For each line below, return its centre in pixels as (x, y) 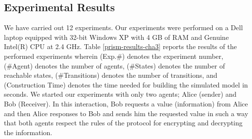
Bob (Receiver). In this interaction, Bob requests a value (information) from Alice (126, 103)
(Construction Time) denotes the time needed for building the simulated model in (126, 84)
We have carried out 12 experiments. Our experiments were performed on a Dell (124, 27)
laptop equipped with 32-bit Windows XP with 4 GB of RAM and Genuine (117, 37)
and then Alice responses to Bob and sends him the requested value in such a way (126, 113)
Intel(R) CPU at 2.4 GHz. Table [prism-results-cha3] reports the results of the (120, 46)
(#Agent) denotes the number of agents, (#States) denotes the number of (115, 65)
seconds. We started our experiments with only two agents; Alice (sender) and (120, 94)
